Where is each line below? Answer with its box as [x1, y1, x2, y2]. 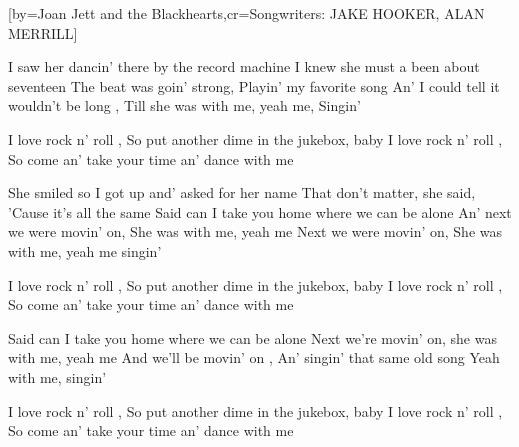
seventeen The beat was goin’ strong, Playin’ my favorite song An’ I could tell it [8, 75, 500, 96]
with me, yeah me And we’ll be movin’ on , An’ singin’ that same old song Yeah [8, 347, 500, 368]
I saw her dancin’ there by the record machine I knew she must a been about [8, 56, 480, 77]
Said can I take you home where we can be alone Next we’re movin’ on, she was [8, 327, 497, 348]
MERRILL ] [8, 22, 78, 43]
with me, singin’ [8, 366, 107, 387]
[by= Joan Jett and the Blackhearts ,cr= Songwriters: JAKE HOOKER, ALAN [8, 3, 485, 23]
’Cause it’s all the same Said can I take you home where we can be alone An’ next [8, 201, 512, 222]
